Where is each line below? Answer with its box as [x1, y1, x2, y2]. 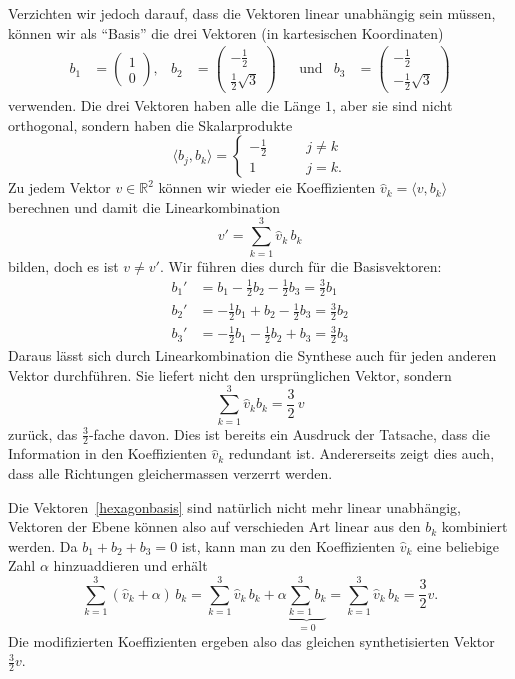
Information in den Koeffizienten [8, 443, 207, 464]
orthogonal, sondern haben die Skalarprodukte [8, 114, 293, 135]
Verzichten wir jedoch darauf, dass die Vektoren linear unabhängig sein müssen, [8, 3, 496, 23]
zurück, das [8, 423, 78, 444]
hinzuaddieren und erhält [53, 555, 208, 576]
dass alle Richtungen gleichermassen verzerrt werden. [8, 462, 333, 483]
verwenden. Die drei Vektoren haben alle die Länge [8, 95, 321, 116]
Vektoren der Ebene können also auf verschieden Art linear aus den [8, 516, 421, 537]
